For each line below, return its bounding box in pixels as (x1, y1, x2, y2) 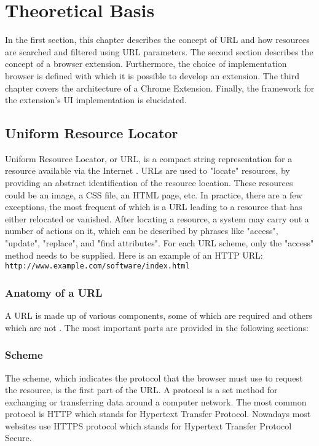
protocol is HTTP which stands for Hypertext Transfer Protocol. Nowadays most (5, 407, 311, 420)
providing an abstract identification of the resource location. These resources (5, 176, 293, 189)
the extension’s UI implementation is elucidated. (5, 93, 187, 106)
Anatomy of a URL (5, 284, 103, 300)
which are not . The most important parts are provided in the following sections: (5, 321, 309, 334)
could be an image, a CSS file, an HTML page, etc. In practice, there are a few (5, 188, 302, 201)
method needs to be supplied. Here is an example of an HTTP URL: (5, 248, 263, 261)
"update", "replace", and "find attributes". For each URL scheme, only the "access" (5, 237, 314, 249)
